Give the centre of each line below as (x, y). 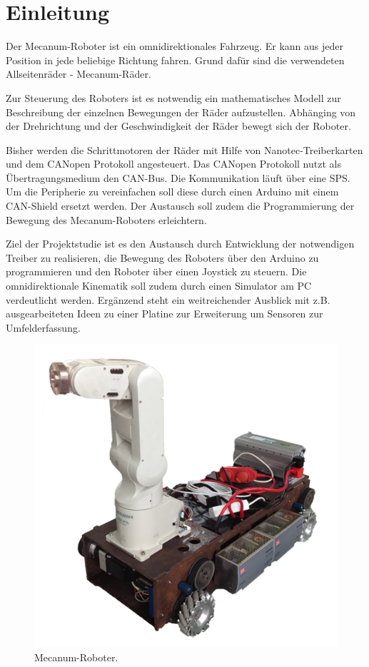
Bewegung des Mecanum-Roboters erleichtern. (106, 219)
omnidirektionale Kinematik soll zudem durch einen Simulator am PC (159, 286)
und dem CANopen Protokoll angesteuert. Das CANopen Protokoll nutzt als (173, 164)
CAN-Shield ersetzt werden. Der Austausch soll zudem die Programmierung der (180, 206)
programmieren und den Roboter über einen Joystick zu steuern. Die (156, 271)
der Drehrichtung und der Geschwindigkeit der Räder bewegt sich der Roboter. (178, 126)
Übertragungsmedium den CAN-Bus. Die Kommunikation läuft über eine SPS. (178, 177)
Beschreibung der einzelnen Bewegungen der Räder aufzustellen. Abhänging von (181, 112)
